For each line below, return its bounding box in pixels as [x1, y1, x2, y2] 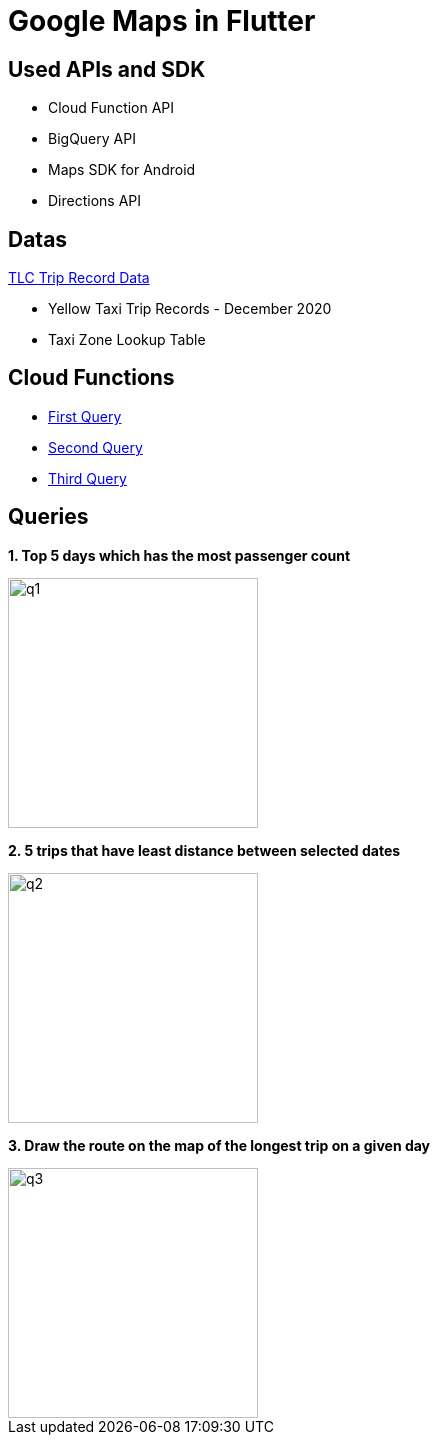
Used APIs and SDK [8, 56, 206, 82]
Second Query [48, 438, 143, 456]
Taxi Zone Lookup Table [48, 331, 206, 349]
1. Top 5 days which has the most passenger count [8, 546, 351, 564]
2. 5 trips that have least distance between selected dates [8, 841, 401, 859]
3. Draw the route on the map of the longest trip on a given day [8, 1136, 431, 1154]
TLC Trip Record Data [8, 269, 150, 287]
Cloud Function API [48, 99, 175, 117]
